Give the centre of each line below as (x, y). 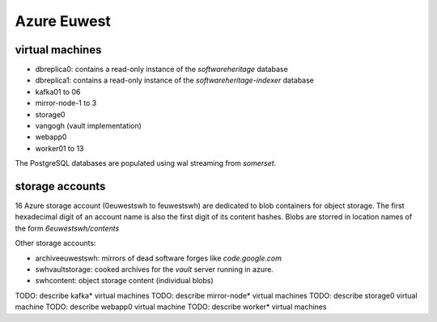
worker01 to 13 (59, 148)
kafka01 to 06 (58, 91)
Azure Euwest (63, 21)
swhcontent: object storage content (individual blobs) (124, 281)
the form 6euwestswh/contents (67, 228)
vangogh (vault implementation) (88, 126)
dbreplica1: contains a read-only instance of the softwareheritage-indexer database (175, 80)
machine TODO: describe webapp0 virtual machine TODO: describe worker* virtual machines (171, 307)
